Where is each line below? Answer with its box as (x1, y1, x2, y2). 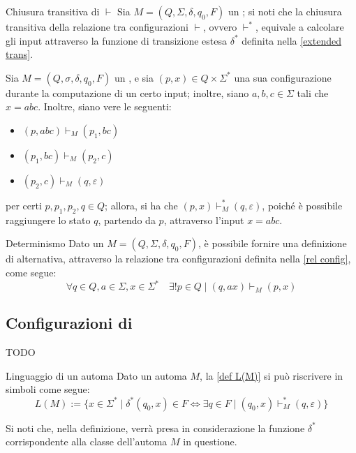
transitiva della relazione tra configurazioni (6, 20, 188, 34)
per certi (6, 198, 42, 212)
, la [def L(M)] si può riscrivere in (200, 368, 343, 383)
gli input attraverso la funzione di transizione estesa (6, 33, 227, 47)
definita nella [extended (242, 33, 341, 47)
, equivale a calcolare (255, 20, 344, 34)
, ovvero (202, 20, 237, 34)
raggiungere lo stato (6, 212, 91, 227)
